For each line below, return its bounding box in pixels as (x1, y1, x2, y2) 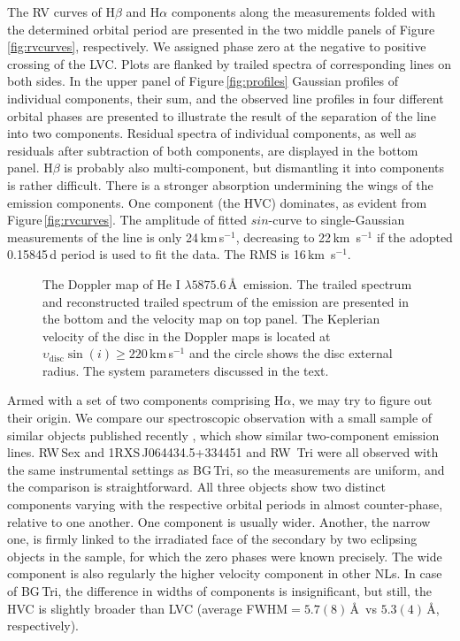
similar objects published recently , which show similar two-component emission (7, 425, 440, 444)
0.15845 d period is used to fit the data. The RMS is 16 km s (7, 245, 336, 263)
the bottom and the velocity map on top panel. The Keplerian (42, 309, 380, 328)
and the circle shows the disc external (188, 344, 393, 362)
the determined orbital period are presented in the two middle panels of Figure (7, 19, 435, 38)
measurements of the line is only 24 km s (7, 227, 225, 246)
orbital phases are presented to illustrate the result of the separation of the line (7, 106, 436, 125)
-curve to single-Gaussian (268, 210, 405, 229)
